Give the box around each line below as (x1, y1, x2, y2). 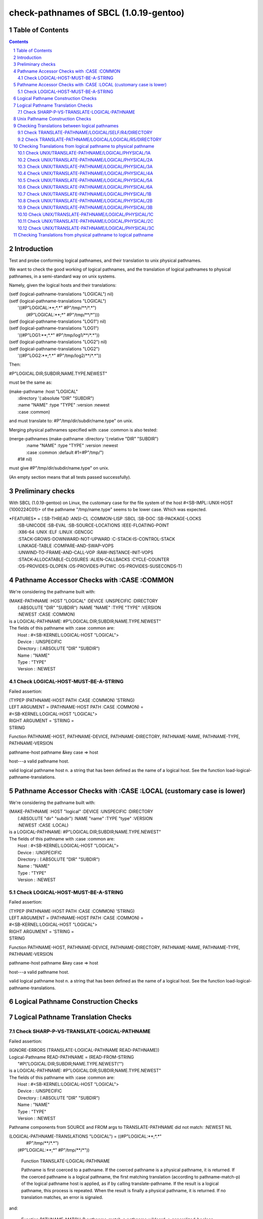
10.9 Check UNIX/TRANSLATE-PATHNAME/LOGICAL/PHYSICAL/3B (18, 205, 153, 211)
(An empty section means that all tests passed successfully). (9, 474, 131, 480)
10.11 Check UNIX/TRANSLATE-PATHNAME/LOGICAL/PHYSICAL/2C (18, 218, 153, 224)
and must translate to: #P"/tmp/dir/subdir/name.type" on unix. (9, 418, 133, 424)
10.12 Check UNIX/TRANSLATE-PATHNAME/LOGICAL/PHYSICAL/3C (18, 225, 154, 231)
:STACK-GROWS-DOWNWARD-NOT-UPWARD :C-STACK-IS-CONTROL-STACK (18, 536, 175, 542)
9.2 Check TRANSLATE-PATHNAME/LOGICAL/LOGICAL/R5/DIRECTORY (18, 137, 162, 142)
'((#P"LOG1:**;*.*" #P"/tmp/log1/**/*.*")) (18, 332, 100, 338)
